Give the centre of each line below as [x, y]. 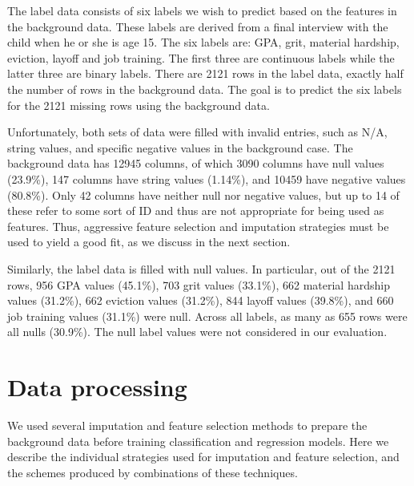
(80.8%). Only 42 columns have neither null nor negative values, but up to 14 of [203, 194]
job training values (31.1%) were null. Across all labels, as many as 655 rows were [207, 316]
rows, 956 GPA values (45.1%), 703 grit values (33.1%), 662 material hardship [199, 284]
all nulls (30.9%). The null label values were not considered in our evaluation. [197, 332]
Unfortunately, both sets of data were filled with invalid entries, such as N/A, [197, 132]
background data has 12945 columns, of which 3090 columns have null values [196, 163]
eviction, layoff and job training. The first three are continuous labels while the [201, 57]
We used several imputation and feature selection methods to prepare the [187, 425]
